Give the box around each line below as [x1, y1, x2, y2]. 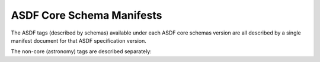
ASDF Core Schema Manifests [11, 9, 162, 22]
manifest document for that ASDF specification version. [11, 37, 146, 44]
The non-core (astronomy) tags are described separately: [11, 48, 152, 55]
